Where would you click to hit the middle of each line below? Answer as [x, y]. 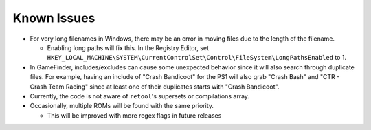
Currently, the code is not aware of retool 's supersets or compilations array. [140, 96]
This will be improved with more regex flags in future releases [134, 115]
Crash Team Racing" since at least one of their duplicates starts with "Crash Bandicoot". [155, 87]
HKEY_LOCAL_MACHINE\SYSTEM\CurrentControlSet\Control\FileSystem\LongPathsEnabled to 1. [197, 58]
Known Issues [54, 18]
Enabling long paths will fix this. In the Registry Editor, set [128, 47]
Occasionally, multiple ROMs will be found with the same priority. [122, 106]
